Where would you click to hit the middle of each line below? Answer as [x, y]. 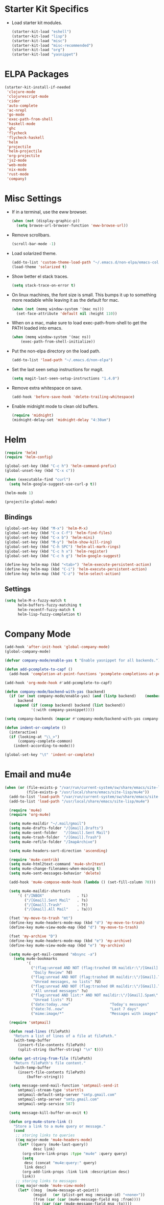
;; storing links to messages [46, 1181]
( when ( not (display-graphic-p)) [46, 221]
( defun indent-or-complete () [35, 728]
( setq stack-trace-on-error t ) [44, 285]
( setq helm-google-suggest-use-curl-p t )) [53, 484]
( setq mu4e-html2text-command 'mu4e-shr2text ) [57, 864]
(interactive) [23, 732]
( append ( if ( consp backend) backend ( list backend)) [69, 705]
